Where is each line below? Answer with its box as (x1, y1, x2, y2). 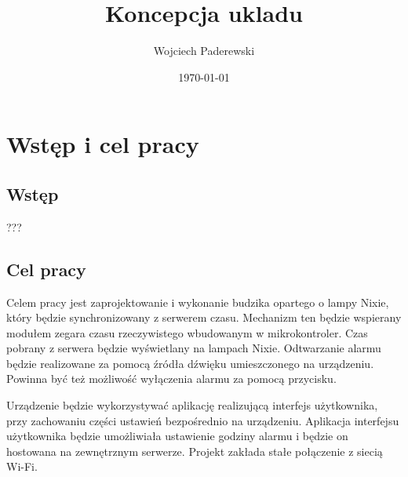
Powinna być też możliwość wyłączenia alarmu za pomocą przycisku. (6, 370, 337, 387)
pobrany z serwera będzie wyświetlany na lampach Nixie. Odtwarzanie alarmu (6, 340, 381, 356)
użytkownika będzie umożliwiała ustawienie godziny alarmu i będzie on (6, 428, 348, 444)
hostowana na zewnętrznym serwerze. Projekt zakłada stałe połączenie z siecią (6, 442, 383, 459)
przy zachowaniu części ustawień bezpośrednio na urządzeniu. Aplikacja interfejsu (6, 412, 399, 428)
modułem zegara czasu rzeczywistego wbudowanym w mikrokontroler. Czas (6, 324, 368, 340)
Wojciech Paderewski (153, 42, 255, 59)
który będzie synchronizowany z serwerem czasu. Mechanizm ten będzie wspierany (6, 309, 402, 326)
